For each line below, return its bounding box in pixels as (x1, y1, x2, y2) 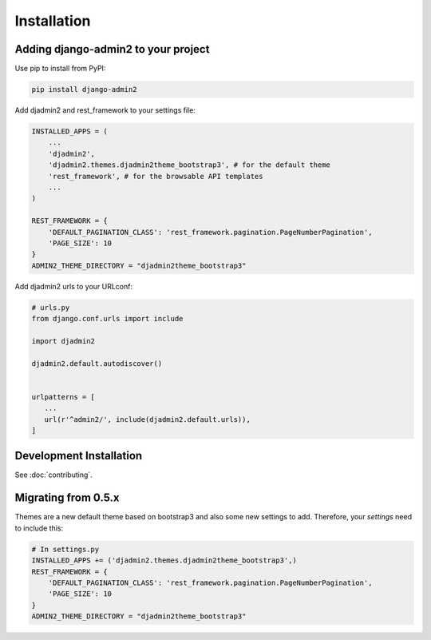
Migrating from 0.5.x (14, 491, 120, 505)
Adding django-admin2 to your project (14, 42, 210, 56)
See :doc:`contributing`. (14, 470, 93, 479)
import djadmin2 (31, 336, 96, 345)
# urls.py (31, 303, 70, 312)
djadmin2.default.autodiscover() (31, 359, 163, 368)
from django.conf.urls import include (31, 314, 184, 324)
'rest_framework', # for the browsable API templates (48, 172, 263, 181)
